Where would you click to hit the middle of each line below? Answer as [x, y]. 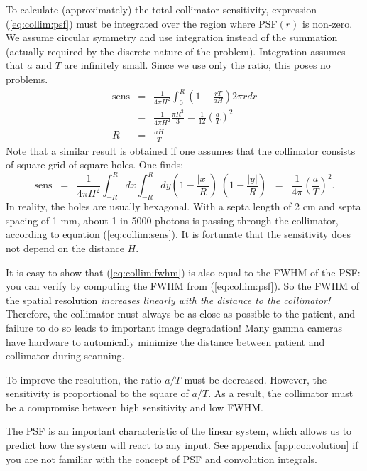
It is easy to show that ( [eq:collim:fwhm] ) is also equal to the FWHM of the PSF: [183, 272]
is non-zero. [328, 23]
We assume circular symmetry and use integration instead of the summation [172, 37]
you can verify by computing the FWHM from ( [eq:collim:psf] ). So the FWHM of [182, 286]
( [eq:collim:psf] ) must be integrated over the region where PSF [142, 23]
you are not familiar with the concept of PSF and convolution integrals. [161, 459]
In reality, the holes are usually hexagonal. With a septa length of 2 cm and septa [183, 206]
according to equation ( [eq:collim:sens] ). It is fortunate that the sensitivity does [178, 234]
